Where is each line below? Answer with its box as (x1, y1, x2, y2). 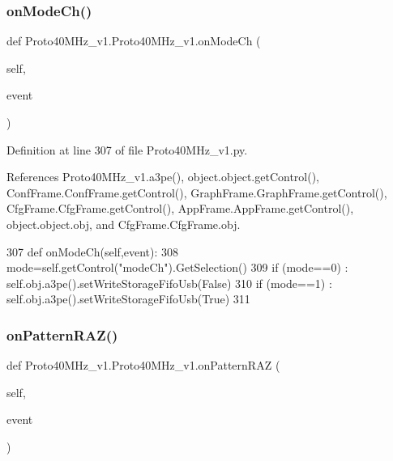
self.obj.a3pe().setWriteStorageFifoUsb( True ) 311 (6, 290, 250, 307)
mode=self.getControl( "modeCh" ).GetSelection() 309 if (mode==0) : (6, 259, 348, 276)
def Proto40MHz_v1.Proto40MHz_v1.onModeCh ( (6, 32, 261, 49)
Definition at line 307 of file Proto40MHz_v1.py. (6, 141, 248, 158)
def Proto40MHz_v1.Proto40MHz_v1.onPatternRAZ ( (6, 357, 280, 374)
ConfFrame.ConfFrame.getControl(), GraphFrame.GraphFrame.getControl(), (6, 184, 387, 201)
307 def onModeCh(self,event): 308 (6, 243, 179, 260)
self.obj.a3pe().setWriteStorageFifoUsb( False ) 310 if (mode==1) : (6, 274, 332, 291)
